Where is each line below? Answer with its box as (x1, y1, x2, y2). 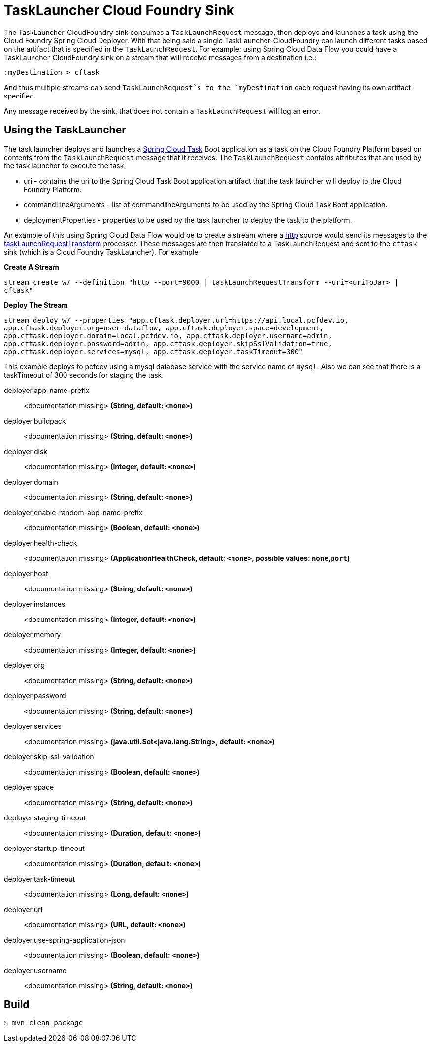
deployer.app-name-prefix (4, 386, 90, 394)
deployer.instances (4, 599, 66, 608)
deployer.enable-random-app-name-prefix (4, 508, 143, 517)
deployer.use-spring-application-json (4, 935, 125, 944)
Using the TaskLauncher (4, 124, 126, 136)
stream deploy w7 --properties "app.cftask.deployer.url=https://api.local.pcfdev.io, (4, 316, 349, 324)
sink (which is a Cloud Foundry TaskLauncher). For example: (4, 247, 200, 256)
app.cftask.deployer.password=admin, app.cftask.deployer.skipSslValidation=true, (4, 339, 332, 348)
